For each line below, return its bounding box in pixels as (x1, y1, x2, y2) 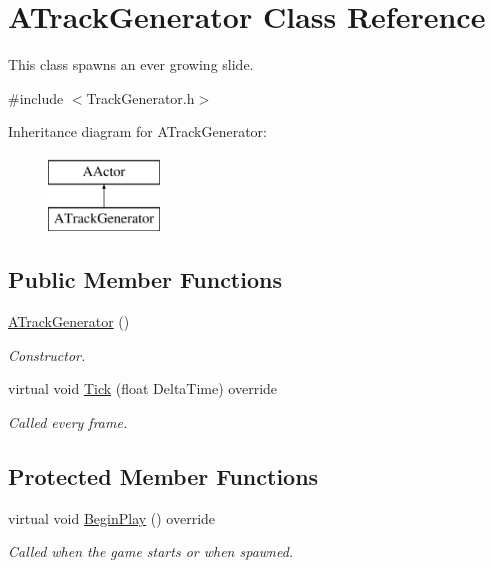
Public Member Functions (8, 264, 282, 295)
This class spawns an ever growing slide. (8, 54, 254, 75)
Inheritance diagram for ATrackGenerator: (8, 121, 267, 142)
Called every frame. (8, 412, 128, 433)
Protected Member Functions (8, 461, 319, 492)
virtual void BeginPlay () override (8, 507, 216, 528)
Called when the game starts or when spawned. (8, 541, 294, 562)
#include (8, 87, 64, 108)
